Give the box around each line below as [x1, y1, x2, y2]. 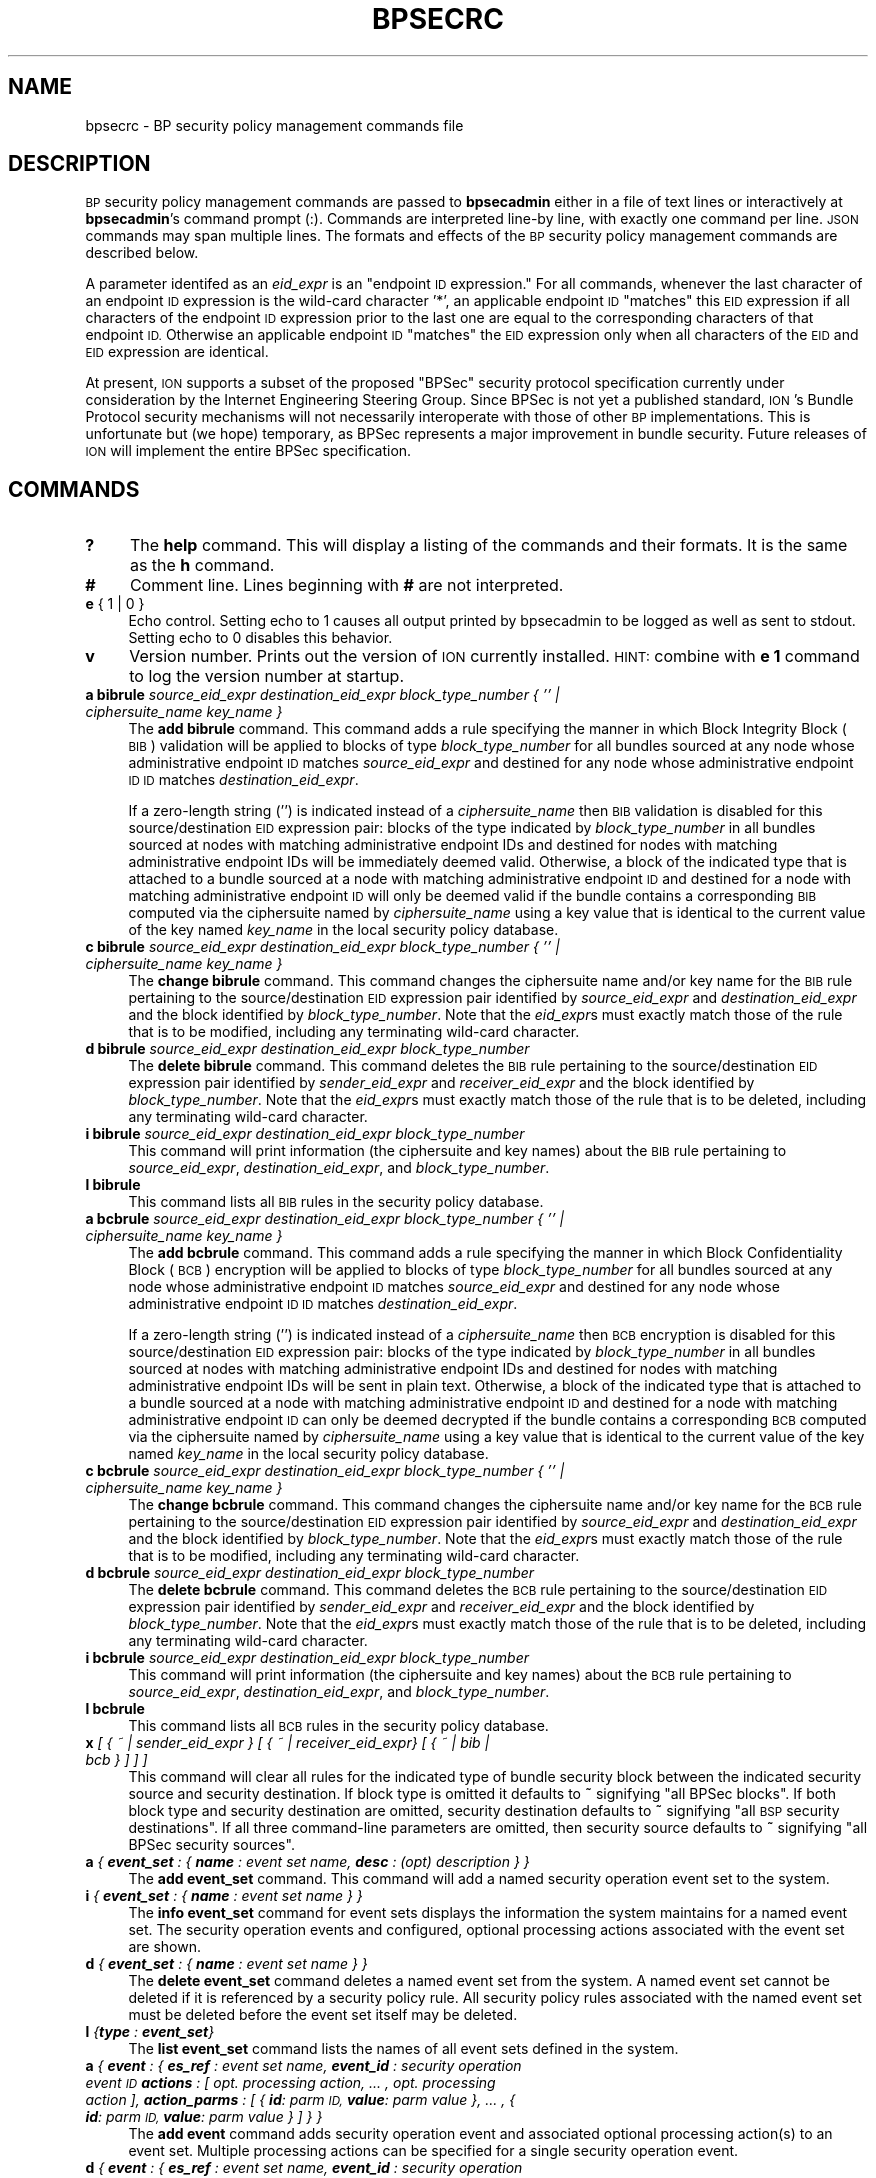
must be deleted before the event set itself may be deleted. [128, 2006, 518, 2024]
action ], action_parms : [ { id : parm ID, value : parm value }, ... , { [85, 2091, 516, 2109]
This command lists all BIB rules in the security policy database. [128, 1193, 544, 1211]
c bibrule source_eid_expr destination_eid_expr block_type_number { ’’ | [85, 938, 560, 956]
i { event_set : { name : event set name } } [85, 1887, 363, 1905]
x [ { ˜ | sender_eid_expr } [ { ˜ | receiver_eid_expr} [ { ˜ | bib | [85, 1734, 490, 1752]
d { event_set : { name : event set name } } [85, 1955, 368, 1973]
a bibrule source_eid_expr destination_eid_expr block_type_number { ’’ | [85, 686, 560, 704]
